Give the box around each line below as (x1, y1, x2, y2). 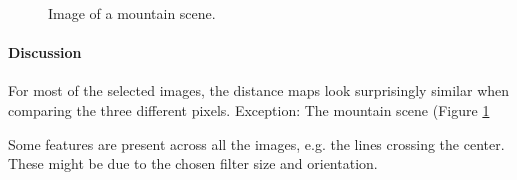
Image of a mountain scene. (48, 3, 216, 23)
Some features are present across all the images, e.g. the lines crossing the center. (8, 133, 505, 154)
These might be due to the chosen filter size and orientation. (8, 153, 378, 174)
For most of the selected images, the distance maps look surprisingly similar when (8, 80, 510, 101)
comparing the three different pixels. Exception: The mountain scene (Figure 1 (8, 99, 490, 120)
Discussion (8, 42, 82, 63)
